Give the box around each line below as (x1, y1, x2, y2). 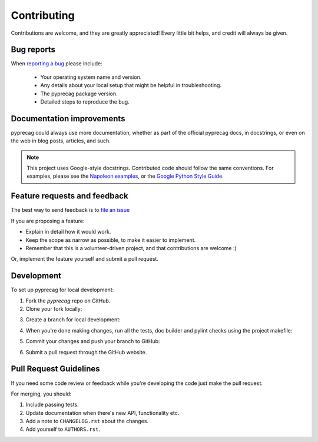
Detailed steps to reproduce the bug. (40, 98, 130, 105)
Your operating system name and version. (40, 74, 142, 81)
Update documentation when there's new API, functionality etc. (25, 409, 180, 416)
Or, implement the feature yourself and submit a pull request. (11, 255, 159, 262)
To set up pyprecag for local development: (11, 286, 114, 294)
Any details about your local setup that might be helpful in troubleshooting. (40, 82, 222, 89)
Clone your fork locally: (25, 305, 82, 313)
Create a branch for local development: (25, 316, 121, 323)
